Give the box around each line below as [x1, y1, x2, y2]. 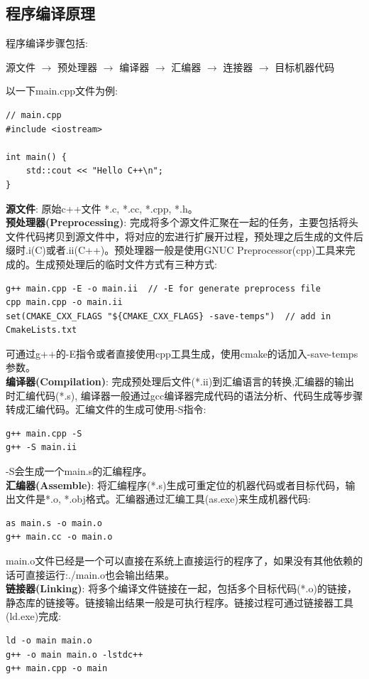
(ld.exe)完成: [6, 609, 62, 624]
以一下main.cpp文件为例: [6, 83, 118, 98]
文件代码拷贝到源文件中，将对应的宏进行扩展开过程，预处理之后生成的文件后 [6, 228, 363, 243]
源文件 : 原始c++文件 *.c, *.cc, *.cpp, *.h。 [6, 201, 198, 215]
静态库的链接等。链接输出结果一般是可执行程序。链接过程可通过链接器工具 [6, 594, 353, 609]
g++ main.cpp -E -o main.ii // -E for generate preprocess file [6, 283, 321, 294]
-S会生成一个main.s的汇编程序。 [6, 464, 153, 478]
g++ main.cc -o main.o [6, 532, 113, 542]
